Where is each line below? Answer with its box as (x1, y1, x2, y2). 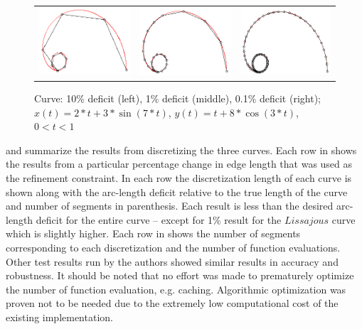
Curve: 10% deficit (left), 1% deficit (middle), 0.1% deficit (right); (34, 91, 321, 105)
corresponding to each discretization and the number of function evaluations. (6, 239, 341, 254)
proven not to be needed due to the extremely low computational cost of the (6, 296, 339, 311)
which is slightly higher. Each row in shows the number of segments (6, 226, 301, 241)
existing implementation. (6, 309, 113, 324)
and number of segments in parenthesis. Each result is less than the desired (6, 198, 334, 213)
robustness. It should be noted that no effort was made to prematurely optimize (6, 268, 354, 283)
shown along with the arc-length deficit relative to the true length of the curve (6, 184, 348, 199)
